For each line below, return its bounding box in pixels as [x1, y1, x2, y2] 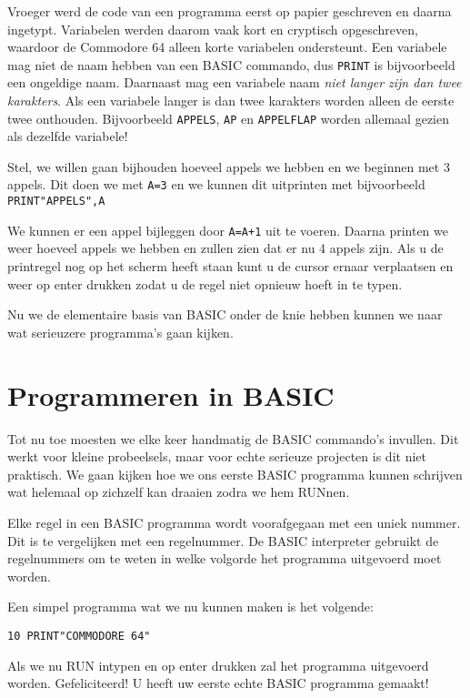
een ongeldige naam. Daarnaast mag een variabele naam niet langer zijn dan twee [7, 73, 462, 92]
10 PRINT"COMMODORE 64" [7, 629, 151, 642]
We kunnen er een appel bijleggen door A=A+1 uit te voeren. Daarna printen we [7, 220, 448, 239]
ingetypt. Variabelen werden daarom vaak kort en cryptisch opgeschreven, [7, 19, 418, 38]
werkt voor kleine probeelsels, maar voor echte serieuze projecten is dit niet [7, 447, 426, 466]
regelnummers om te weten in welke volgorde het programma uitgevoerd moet [7, 549, 442, 568]
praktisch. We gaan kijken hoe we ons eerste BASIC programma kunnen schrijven [7, 464, 463, 483]
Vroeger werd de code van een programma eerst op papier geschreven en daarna [7, 2, 452, 20]
